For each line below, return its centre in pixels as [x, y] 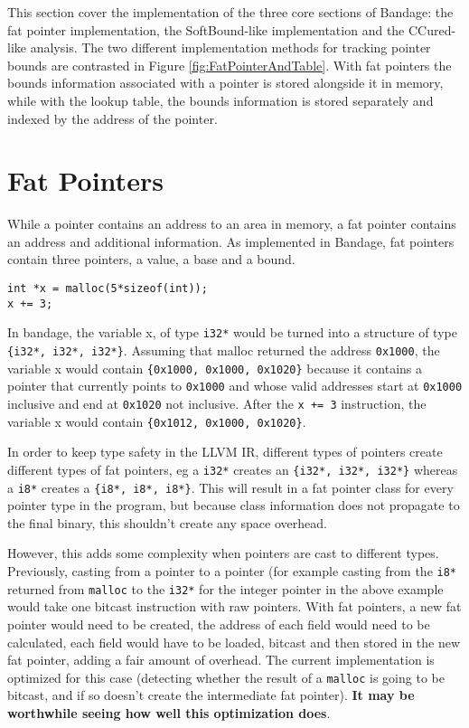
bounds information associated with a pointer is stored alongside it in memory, [225, 83]
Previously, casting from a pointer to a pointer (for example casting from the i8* [232, 571]
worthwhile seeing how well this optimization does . [169, 712]
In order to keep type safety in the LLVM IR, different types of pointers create [225, 452]
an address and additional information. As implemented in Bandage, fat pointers [231, 241]
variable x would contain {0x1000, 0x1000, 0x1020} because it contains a [215, 368]
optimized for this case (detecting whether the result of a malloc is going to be [226, 677]
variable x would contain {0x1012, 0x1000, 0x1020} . [157, 421]
